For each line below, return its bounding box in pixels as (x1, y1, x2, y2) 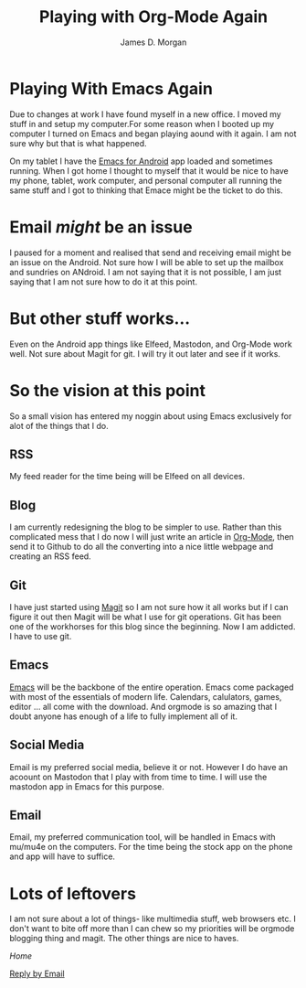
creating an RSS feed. (9, 551, 91, 562)
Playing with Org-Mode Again (38, 6, 268, 27)
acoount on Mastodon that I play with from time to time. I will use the (9, 771, 268, 782)
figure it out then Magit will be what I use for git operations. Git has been (9, 611, 281, 622)
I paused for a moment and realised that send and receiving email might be (9, 247, 292, 258)
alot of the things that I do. (9, 420, 110, 431)
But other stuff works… (9, 308, 191, 328)
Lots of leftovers (9, 883, 137, 904)
